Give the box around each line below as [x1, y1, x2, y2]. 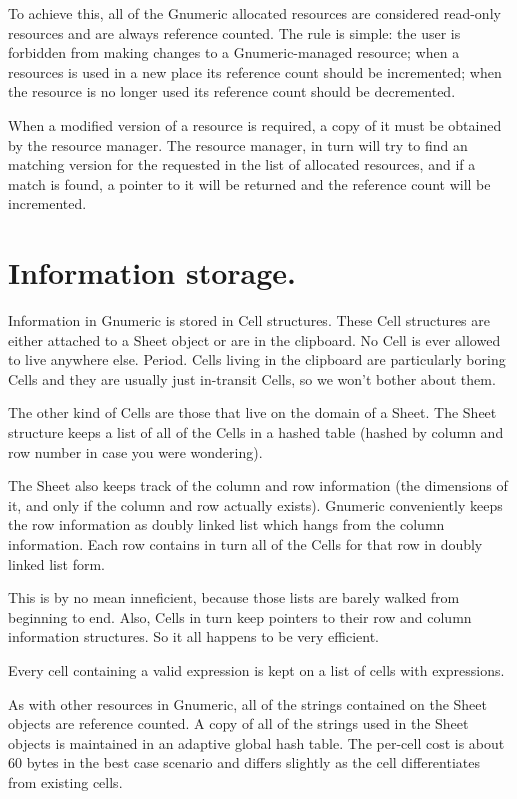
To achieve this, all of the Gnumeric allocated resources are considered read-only [8, 3, 501, 23]
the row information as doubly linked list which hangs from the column [8, 514, 445, 535]
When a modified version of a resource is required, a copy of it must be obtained [8, 114, 502, 135]
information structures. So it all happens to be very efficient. [8, 626, 380, 647]
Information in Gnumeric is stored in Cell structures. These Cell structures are [8, 310, 490, 331]
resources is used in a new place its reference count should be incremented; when [8, 61, 502, 82]
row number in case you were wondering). [8, 441, 263, 462]
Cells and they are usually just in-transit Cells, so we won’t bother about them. [8, 368, 496, 389]
